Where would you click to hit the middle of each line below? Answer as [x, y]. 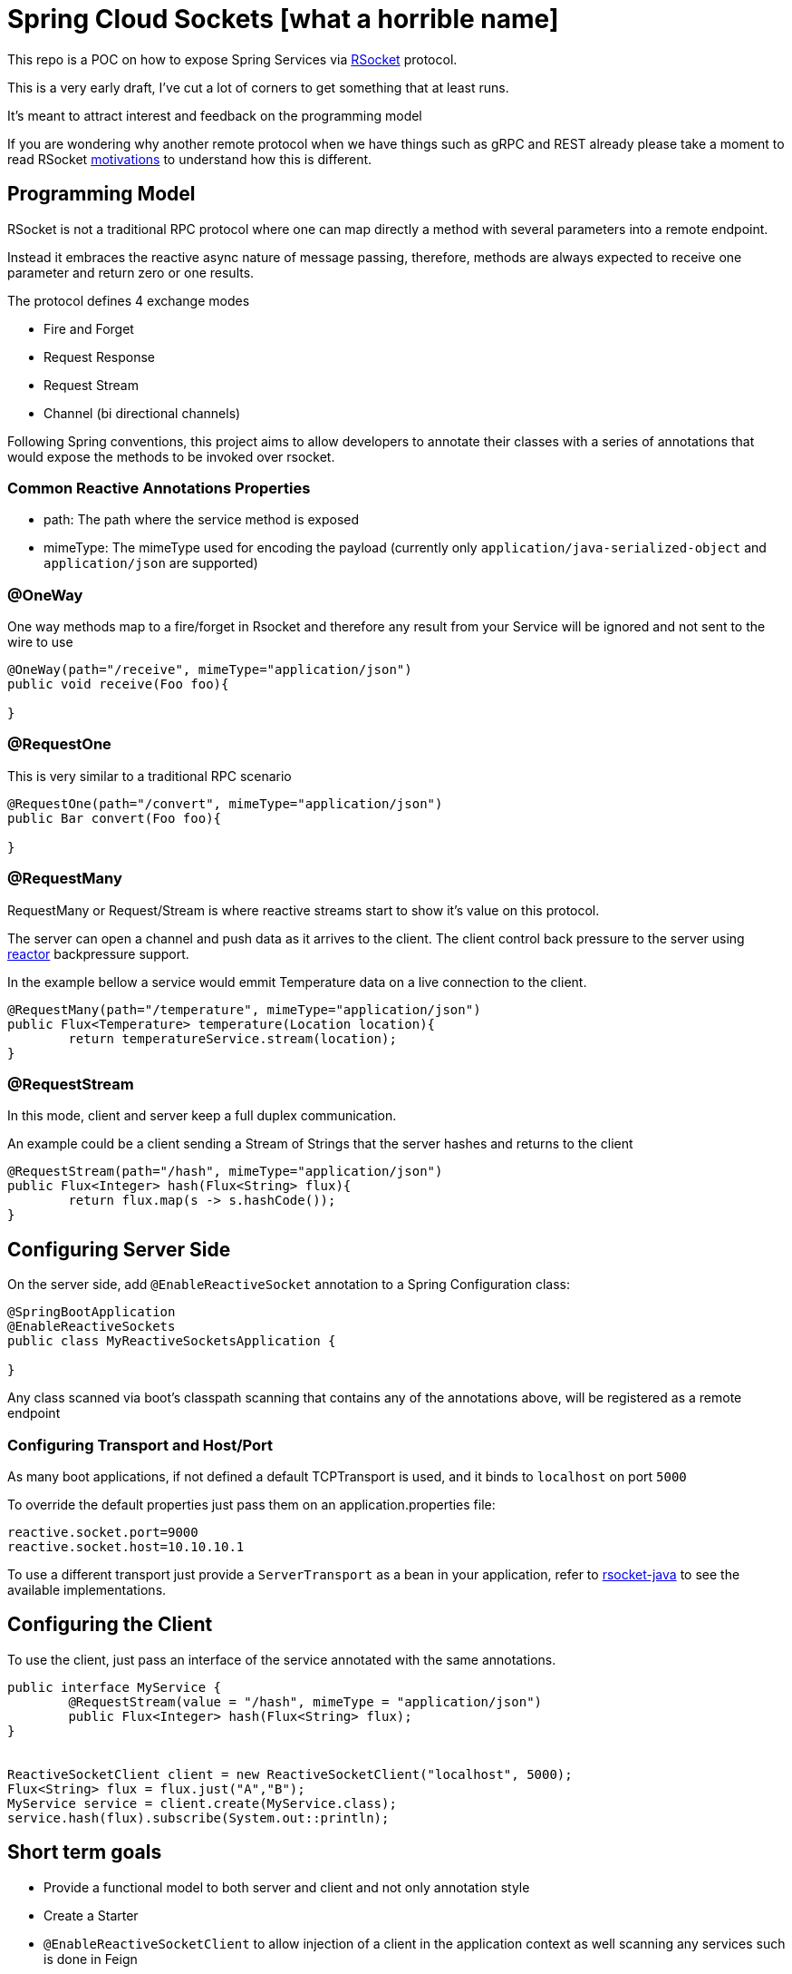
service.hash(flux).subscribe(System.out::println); [198, 1818]
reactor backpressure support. [98, 953]
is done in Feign [91, 1959]
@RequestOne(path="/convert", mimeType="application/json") [225, 803]
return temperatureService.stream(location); [232, 1038]
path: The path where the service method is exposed [202, 520]
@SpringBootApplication [92, 1312]
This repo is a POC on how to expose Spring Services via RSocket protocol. [232, 59]
